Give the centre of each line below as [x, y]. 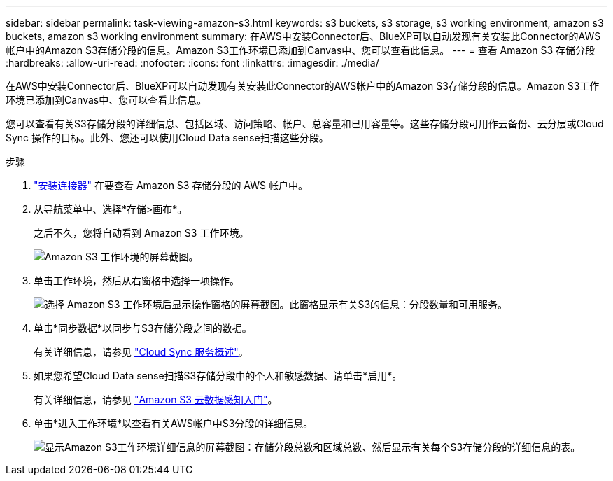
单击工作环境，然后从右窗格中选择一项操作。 [136, 280]
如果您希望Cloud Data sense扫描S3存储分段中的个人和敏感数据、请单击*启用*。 [218, 376]
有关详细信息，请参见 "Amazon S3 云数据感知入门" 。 [156, 399]
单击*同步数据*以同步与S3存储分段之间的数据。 [143, 328]
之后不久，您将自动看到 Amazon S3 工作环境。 [141, 233]
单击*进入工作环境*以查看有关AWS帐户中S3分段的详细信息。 [174, 423]
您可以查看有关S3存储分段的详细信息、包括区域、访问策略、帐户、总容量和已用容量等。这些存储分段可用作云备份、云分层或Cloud [305, 124]
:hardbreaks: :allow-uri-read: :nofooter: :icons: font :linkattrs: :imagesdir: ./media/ [192, 63]
